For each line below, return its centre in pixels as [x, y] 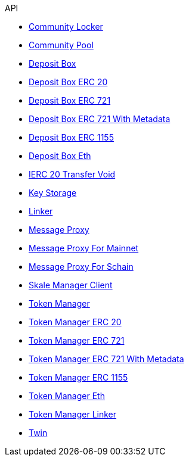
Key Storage [53, 193]
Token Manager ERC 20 [75, 322]
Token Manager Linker [73, 414]
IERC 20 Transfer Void [72, 174]
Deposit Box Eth [60, 156]
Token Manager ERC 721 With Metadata [106, 359]
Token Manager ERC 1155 [78, 377]
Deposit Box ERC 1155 [71, 137]
